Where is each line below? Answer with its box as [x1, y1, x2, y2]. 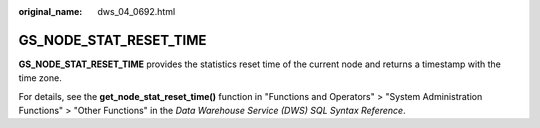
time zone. [18, 72, 62, 84]
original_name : [18, 6, 83, 17]
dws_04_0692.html [97, 6, 176, 17]
